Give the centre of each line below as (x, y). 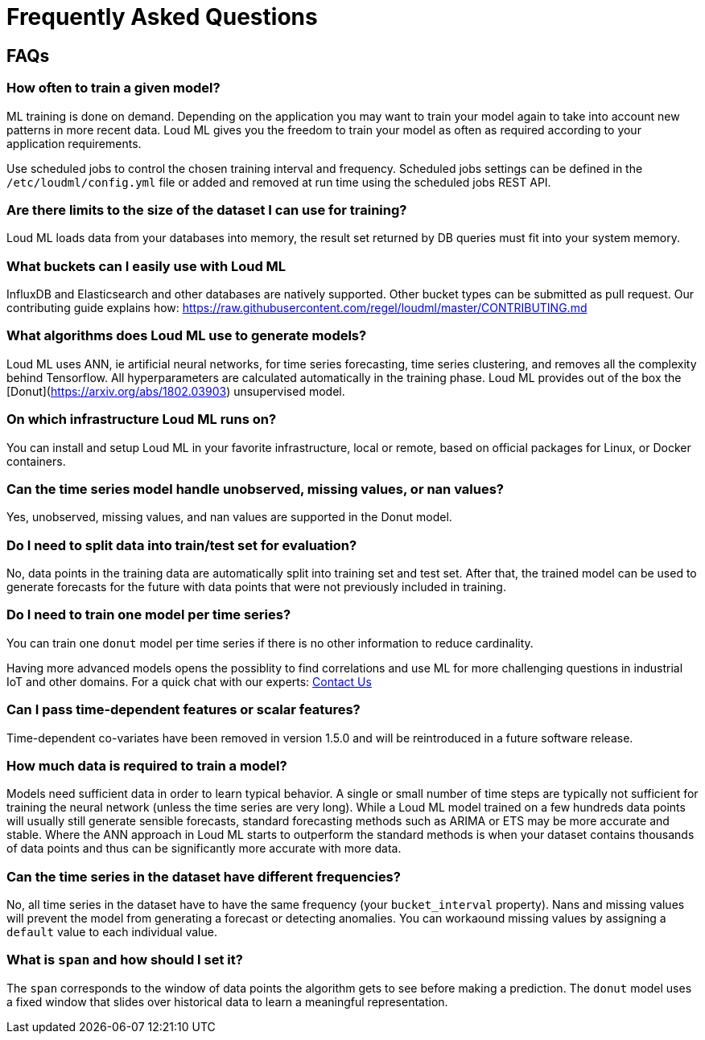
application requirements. (74, 143)
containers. (36, 461)
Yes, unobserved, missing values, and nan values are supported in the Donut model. (229, 517)
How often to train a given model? (113, 88)
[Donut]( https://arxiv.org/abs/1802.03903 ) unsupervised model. (176, 391)
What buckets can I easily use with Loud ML (146, 266)
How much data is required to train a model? (147, 765)
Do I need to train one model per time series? (149, 615)
